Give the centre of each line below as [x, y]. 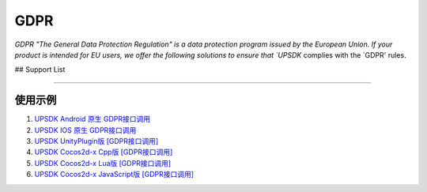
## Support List [40, 70]
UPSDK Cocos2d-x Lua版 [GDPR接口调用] [103, 163]
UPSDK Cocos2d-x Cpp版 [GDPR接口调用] [104, 152]
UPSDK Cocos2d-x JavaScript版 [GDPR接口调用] [114, 175]
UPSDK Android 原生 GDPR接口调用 [93, 119]
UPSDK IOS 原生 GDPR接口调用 [85, 130]
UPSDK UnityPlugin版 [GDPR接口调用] [96, 141]
